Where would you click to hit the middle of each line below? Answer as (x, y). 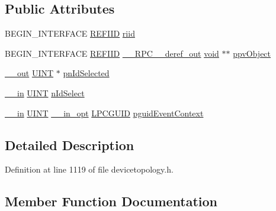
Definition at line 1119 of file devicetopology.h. (89, 169)
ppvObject (252, 53)
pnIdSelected (86, 73)
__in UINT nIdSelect (45, 92)
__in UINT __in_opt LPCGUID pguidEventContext (104, 113)
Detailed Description (70, 145)
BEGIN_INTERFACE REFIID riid (70, 33)
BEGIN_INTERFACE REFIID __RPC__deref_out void (112, 53)
